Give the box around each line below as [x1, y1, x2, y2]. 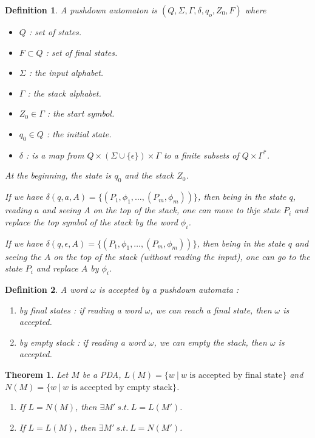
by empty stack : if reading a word [19, 335, 146, 348]
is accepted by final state [189, 371, 283, 380]
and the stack [124, 169, 174, 182]
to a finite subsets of [163, 148, 239, 161]
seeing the [5, 250, 41, 262]
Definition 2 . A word [5, 282, 87, 295]
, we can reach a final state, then [150, 303, 272, 316]
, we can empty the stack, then [154, 335, 267, 348]
